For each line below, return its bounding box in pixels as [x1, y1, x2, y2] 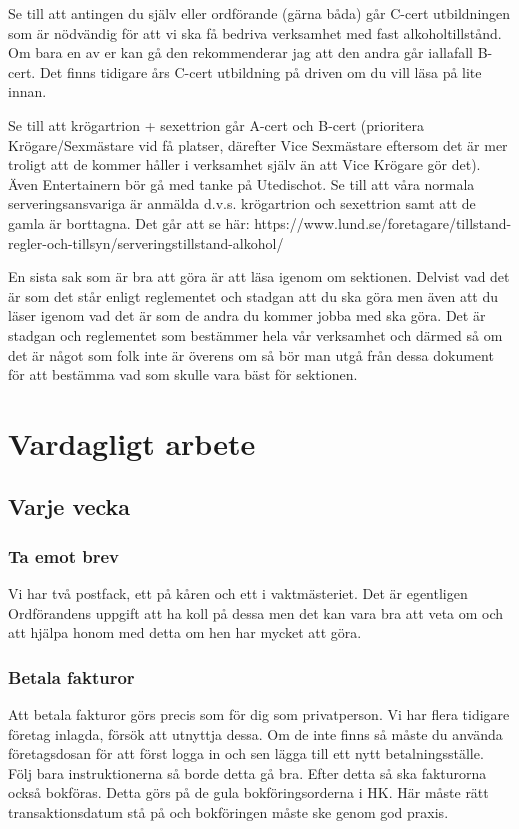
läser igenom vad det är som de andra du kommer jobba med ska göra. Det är [8, 305, 486, 326]
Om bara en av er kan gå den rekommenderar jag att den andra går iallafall [8, 42, 474, 63]
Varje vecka [8, 491, 131, 522]
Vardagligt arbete [8, 422, 256, 463]
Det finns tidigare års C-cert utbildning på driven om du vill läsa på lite [39, 61, 482, 82]
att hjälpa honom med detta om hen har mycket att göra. [8, 622, 362, 643]
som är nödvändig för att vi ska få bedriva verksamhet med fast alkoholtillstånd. [8, 22, 502, 43]
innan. [8, 81, 47, 102]
